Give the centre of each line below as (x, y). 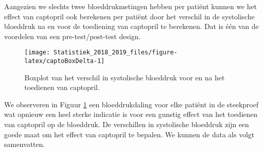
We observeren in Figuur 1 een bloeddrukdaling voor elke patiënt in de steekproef (131, 104)
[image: (37, 53)
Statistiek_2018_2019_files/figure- (115, 53)
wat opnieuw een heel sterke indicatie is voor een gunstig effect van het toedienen (131, 114)
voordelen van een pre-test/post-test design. (72, 36)
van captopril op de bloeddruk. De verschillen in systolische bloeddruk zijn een (127, 124)
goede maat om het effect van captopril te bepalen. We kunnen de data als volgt (129, 134)
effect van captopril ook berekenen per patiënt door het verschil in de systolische (129, 16)
